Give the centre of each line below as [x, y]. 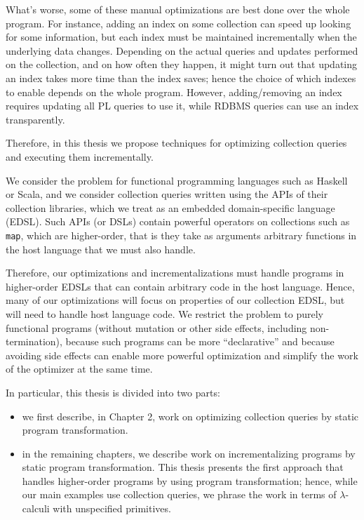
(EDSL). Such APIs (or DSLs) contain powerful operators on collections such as [178, 221]
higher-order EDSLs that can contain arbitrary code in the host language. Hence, [180, 286]
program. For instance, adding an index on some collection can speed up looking [178, 23]
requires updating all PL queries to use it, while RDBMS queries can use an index [182, 106]
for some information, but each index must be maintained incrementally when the [181, 37]
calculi [36, 508]
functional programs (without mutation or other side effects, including [156, 327]
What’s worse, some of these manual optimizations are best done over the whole [178, 9]
